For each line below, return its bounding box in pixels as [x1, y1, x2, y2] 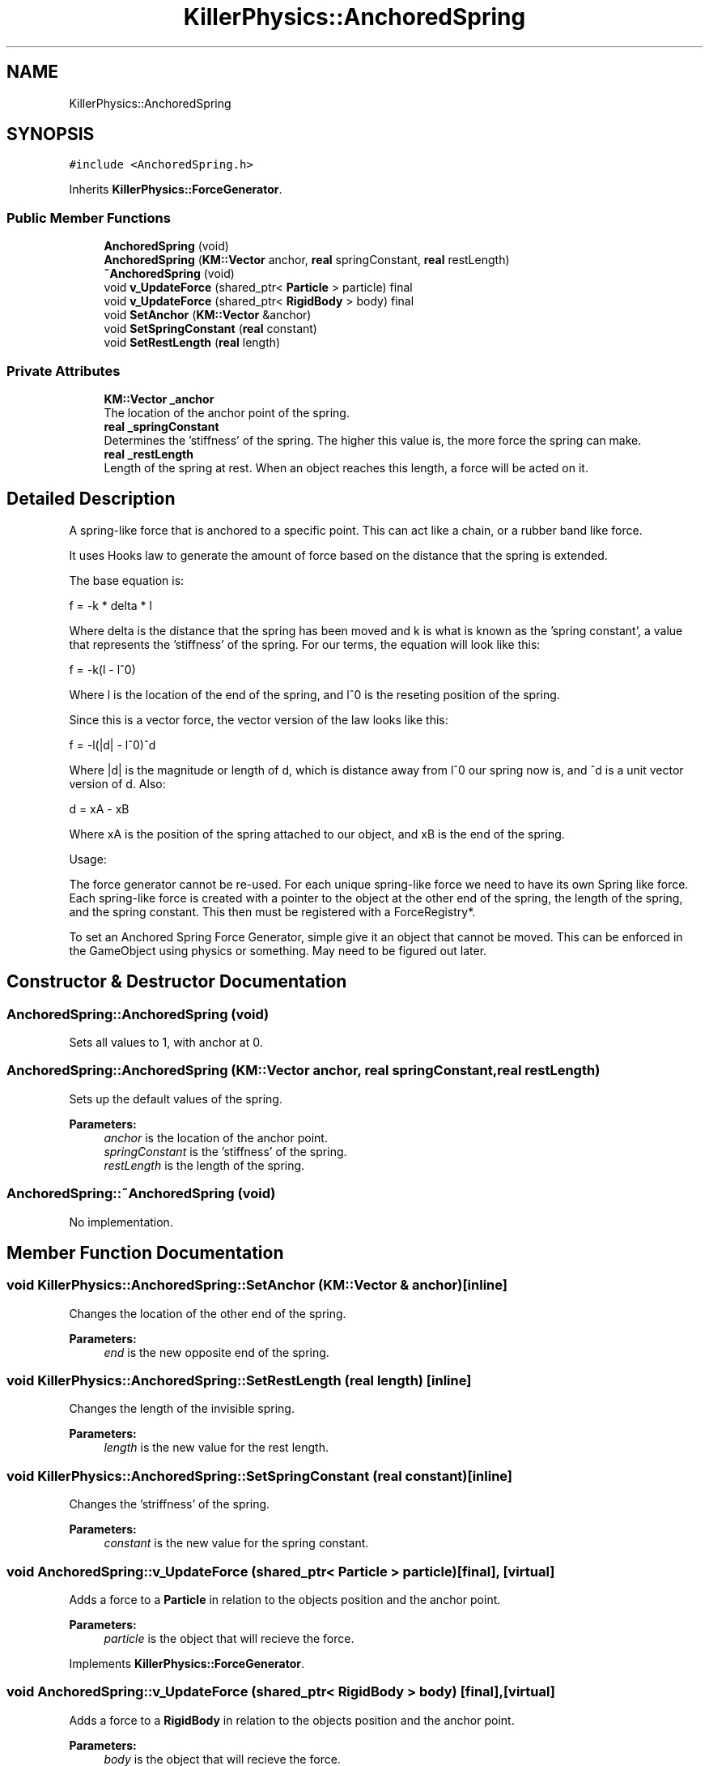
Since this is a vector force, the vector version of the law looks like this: [69, 712, 448, 727]
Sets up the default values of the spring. [69, 1091, 282, 1106]
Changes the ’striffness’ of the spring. [69, 1497, 270, 1512]
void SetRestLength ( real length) [104, 335, 281, 350]
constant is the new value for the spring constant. [104, 1536, 369, 1551]
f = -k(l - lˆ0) [69, 662, 136, 676]
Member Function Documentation [6, 1242, 284, 1263]
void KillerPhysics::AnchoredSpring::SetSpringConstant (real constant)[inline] [6, 1467, 513, 1484]
